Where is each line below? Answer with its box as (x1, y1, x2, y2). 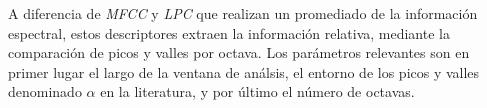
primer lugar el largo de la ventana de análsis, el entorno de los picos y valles (8, 61, 480, 82)
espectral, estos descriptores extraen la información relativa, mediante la (8, 22, 450, 43)
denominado (8, 81, 82, 102)
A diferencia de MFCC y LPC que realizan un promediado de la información (8, 3, 478, 23)
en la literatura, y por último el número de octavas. (100, 81, 415, 102)
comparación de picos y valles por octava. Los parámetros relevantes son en (8, 42, 470, 63)
